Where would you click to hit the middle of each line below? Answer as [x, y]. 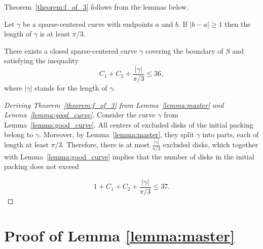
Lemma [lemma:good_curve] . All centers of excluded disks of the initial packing [129, 124]
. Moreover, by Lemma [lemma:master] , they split [117, 134]
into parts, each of [231, 134]
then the [238, 24]
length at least [26, 144]
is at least [55, 34]
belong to [19, 134]
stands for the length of [71, 88]
